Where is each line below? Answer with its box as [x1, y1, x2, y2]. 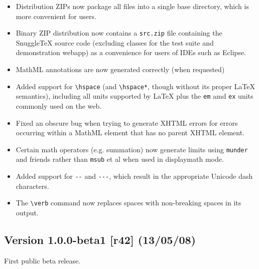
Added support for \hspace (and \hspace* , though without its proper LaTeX [16, 81, 255, 91]
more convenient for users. [16, 11, 96, 21]
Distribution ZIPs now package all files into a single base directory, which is [16, 1, 249, 11]
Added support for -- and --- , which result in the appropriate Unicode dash [16, 171, 253, 181]
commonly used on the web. [16, 100, 102, 111]
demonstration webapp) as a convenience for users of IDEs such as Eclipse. [16, 47, 246, 58]
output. [16, 207, 39, 217]
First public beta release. [4, 255, 81, 265]
